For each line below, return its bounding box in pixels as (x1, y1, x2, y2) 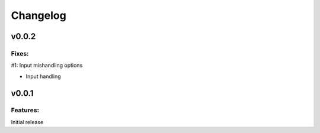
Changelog (11, 9, 66, 22)
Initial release (11, 118, 44, 125)
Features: (11, 106, 40, 115)
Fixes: (11, 49, 29, 57)
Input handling (25, 73, 62, 80)
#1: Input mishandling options (11, 62, 83, 69)
